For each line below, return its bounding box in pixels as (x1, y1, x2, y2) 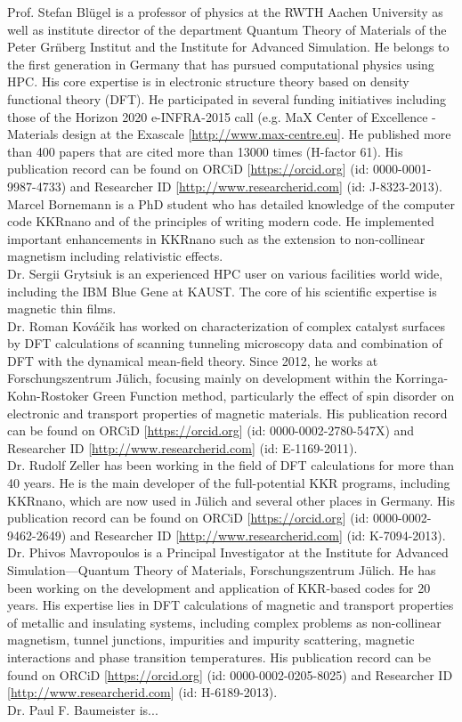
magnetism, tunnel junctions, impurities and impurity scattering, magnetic (7, 630, 415, 649)
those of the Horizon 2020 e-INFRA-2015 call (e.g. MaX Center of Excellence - (7, 107, 436, 126)
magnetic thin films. (7, 299, 117, 318)
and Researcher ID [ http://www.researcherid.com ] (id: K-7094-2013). (69, 525, 446, 544)
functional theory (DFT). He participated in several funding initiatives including (7, 89, 447, 108)
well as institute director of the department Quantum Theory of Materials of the (7, 20, 447, 38)
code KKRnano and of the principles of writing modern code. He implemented (7, 212, 434, 231)
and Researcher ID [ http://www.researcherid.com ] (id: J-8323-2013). (69, 176, 442, 195)
